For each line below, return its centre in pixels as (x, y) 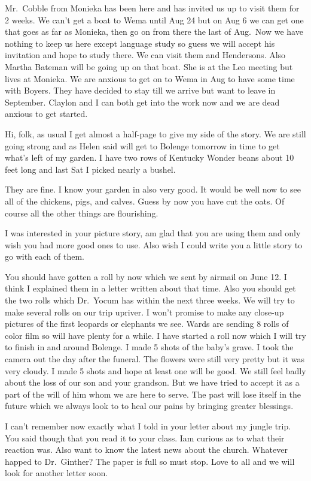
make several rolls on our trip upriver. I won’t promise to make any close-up (144, 312)
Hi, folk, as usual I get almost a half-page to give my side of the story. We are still (155, 133)
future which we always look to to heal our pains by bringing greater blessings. (149, 406)
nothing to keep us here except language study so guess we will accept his (140, 43)
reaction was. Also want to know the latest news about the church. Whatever (146, 450)
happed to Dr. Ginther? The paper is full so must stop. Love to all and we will (150, 461)
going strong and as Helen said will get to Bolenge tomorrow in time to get (142, 145)
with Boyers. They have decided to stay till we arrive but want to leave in (140, 90)
